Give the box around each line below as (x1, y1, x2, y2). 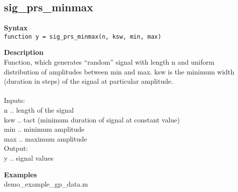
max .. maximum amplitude (4, 133, 87, 144)
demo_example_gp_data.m (4, 179, 88, 189)
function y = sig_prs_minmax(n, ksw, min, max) (4, 33, 162, 40)
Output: (4, 143, 28, 153)
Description (4, 47, 44, 57)
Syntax (4, 23, 28, 33)
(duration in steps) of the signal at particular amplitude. (4, 76, 173, 86)
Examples (4, 169, 37, 179)
